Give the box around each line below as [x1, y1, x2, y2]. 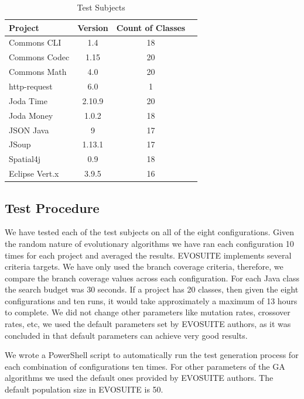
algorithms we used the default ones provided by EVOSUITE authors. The [5, 372, 274, 384]
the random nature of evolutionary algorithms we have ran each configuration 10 [5, 237, 294, 249]
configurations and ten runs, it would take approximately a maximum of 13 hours [5, 294, 298, 307]
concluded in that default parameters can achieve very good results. [5, 329, 248, 341]
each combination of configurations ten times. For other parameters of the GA [5, 360, 285, 372]
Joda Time [9, 94, 47, 106]
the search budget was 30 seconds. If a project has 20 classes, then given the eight [5, 283, 299, 295]
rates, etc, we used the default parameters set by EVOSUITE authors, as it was [5, 318, 291, 330]
